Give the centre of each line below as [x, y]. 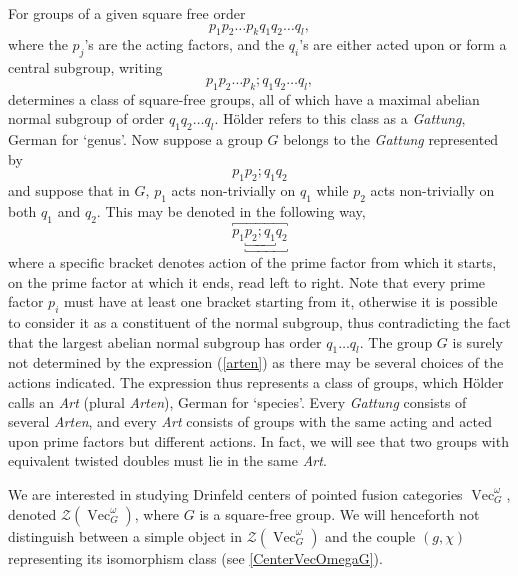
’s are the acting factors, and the [184, 44]
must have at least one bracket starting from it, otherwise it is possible [280, 301]
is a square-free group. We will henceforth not [339, 513]
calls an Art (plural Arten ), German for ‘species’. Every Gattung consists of [237, 401]
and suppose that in [69, 189]
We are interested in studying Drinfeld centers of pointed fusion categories [235, 493]
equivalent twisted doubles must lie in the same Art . [167, 460]
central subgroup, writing [85, 67]
